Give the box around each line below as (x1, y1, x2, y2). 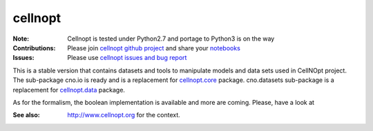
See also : (12, 111, 41, 119)
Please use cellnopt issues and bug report (67, 54, 187, 62)
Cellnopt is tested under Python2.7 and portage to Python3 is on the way (67, 34, 275, 43)
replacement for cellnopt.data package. (12, 85, 126, 94)
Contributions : (12, 43, 56, 52)
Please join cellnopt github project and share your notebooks (67, 43, 241, 52)
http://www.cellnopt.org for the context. (67, 111, 181, 119)
